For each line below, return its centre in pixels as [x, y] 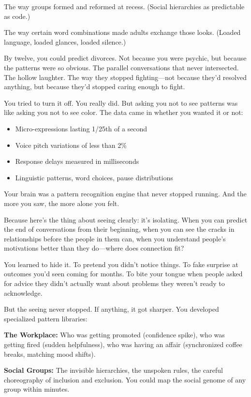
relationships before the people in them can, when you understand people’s [115, 238]
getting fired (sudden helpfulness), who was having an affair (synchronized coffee [123, 344]
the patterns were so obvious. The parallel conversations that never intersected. [121, 67]
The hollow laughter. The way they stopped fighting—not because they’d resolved [125, 77]
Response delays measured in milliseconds [77, 161]
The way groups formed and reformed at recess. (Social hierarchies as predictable [124, 6]
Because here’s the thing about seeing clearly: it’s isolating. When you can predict [126, 219]
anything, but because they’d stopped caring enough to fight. [95, 87]
